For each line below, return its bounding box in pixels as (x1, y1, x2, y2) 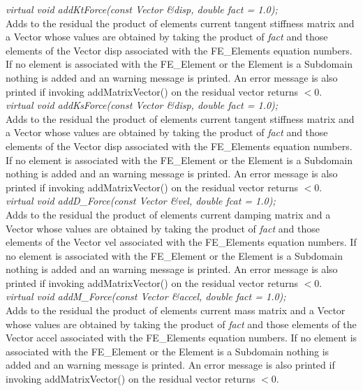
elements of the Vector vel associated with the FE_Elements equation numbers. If (6, 235, 357, 249)
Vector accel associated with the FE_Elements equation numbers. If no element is (6, 330, 357, 345)
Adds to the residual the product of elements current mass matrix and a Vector (6, 303, 346, 318)
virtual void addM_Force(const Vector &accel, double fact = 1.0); (6, 289, 286, 304)
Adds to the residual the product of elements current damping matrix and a (6, 207, 331, 221)
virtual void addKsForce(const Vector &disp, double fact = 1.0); (6, 98, 279, 112)
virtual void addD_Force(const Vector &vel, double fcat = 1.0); (6, 193, 276, 208)
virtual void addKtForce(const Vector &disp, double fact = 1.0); (6, 2, 278, 16)
